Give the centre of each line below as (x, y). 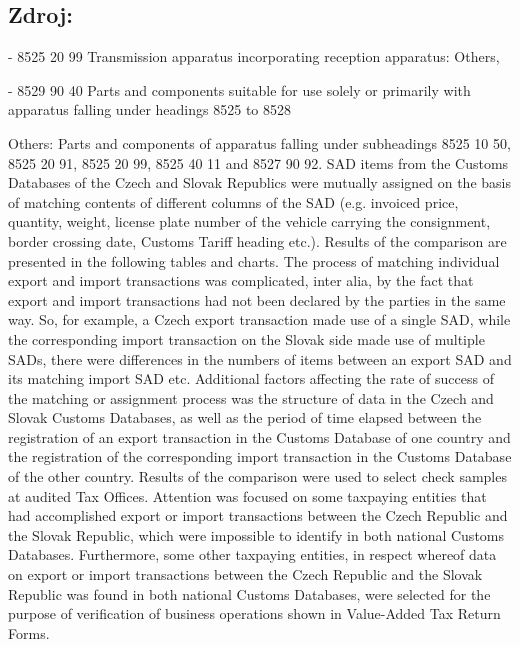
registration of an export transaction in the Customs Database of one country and (259, 436)
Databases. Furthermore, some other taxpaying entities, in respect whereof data (252, 554)
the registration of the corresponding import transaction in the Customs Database (260, 456)
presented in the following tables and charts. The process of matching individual (254, 260)
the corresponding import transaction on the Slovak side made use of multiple (246, 338)
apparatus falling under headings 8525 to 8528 (149, 109)
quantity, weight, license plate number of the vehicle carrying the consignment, (249, 221)
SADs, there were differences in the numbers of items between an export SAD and (260, 358)
